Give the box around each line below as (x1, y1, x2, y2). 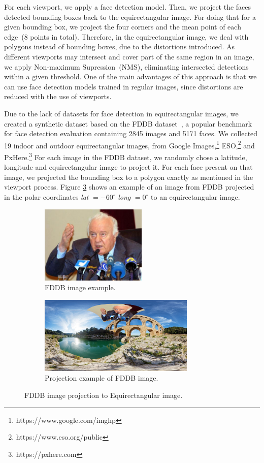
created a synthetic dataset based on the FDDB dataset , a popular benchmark (4, 118, 252, 129)
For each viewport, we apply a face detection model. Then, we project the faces (4, 2, 251, 12)
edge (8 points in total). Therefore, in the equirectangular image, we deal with (4, 31, 249, 42)
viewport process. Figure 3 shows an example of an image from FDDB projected (4, 181, 254, 192)
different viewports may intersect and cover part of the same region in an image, (4, 51, 254, 61)
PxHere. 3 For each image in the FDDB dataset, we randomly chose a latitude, (4, 150, 247, 162)
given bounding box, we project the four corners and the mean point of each (4, 21, 241, 32)
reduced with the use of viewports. (4, 91, 112, 102)
